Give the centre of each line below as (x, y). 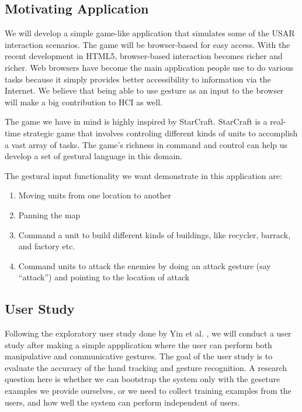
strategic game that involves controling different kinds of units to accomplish (160, 133)
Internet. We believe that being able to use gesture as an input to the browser (144, 90)
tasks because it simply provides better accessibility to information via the (138, 79)
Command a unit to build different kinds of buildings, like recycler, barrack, (154, 234)
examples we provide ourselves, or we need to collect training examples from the (148, 391)
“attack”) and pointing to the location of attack (104, 277)
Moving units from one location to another (95, 195)
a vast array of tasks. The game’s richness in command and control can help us (146, 144)
